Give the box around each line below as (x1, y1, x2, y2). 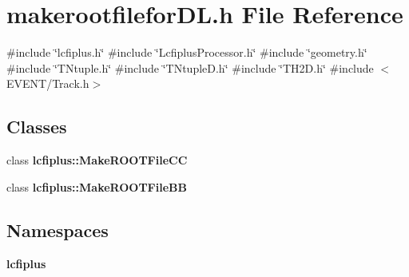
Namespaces (6, 217, 109, 242)
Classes (6, 114, 67, 139)
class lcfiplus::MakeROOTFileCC (6, 152, 188, 168)
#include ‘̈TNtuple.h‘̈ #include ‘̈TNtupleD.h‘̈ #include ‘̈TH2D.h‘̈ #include (6, 59, 374, 76)
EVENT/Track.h (6, 75, 89, 92)
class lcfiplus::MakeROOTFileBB (6, 178, 187, 195)
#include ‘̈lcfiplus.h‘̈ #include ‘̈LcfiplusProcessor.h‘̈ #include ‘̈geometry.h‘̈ (6, 44, 367, 61)
